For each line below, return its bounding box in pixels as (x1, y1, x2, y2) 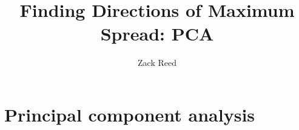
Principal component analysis (4, 102, 255, 126)
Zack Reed (138, 56, 176, 69)
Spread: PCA (100, 21, 214, 46)
